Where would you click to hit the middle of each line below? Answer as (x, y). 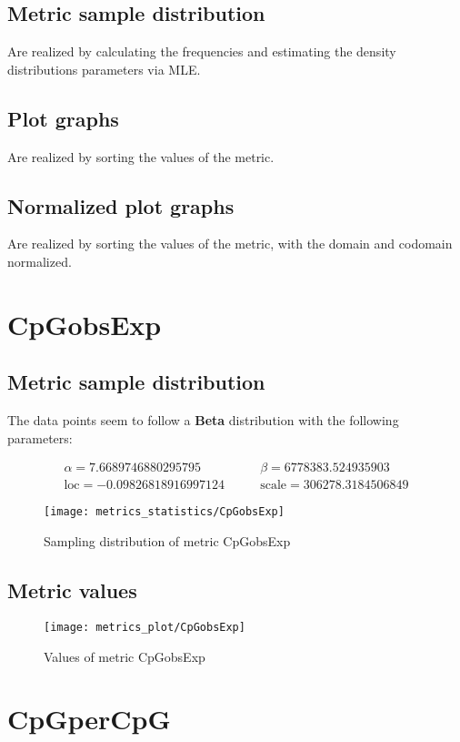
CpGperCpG (89, 719)
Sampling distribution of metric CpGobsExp (167, 541)
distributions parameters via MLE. (104, 69)
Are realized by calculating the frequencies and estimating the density (202, 51)
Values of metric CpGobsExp (125, 656)
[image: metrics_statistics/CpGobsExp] (164, 512)
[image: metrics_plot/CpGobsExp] (145, 627)
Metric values (72, 590)
